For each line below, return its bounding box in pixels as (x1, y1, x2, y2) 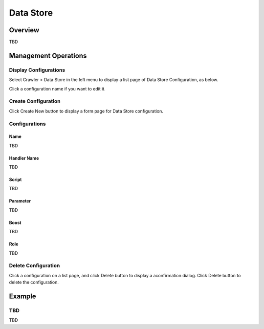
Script (9, 176, 22, 183)
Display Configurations (9, 66, 66, 73)
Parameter (9, 198, 31, 204)
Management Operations (9, 51, 87, 60)
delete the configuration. (9, 279, 59, 285)
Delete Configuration (9, 262, 60, 269)
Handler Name (9, 155, 39, 161)
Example (9, 292, 36, 300)
